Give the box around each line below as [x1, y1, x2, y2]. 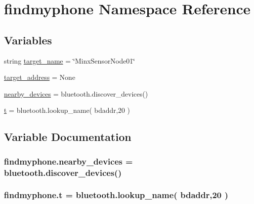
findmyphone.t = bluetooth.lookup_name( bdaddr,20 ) [4, 189, 228, 201]
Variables [4, 32, 52, 47]
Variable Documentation [4, 129, 131, 144]
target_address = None [4, 72, 76, 82]
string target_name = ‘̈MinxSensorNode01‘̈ [4, 55, 135, 66]
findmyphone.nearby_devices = [4, 155, 133, 167]
